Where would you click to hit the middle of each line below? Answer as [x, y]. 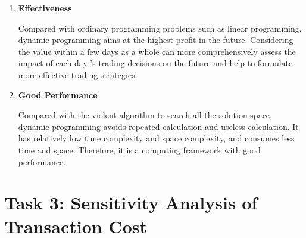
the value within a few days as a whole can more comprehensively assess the [157, 51]
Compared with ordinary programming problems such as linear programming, [160, 28]
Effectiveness [45, 8]
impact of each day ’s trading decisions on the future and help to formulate [155, 63]
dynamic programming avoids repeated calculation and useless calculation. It [158, 126]
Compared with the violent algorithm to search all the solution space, [145, 115]
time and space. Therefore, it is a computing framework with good [139, 149]
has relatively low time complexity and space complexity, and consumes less [156, 138]
